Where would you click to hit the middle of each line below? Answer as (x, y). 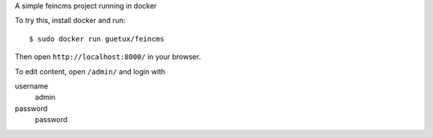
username (31, 86)
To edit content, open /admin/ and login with (90, 71)
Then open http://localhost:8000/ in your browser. (108, 57)
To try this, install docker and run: (70, 21)
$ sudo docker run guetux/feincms (97, 39)
